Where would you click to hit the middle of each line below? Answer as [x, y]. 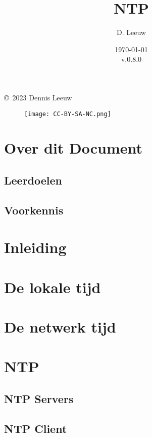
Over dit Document [73, 148]
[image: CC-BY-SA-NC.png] [68, 114]
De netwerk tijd [60, 327]
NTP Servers [39, 398]
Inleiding [35, 247]
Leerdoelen [33, 180]
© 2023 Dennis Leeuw [38, 97]
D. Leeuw [131, 32]
